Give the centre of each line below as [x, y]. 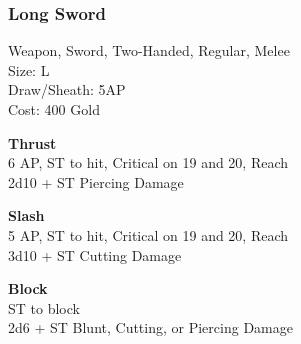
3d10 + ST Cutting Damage [95, 254]
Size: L [29, 69]
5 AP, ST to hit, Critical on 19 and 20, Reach [148, 234]
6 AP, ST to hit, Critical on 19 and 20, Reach [148, 162]
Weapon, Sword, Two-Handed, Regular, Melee [149, 50]
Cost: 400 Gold [54, 109]
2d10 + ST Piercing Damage [96, 181]
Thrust [32, 142]
